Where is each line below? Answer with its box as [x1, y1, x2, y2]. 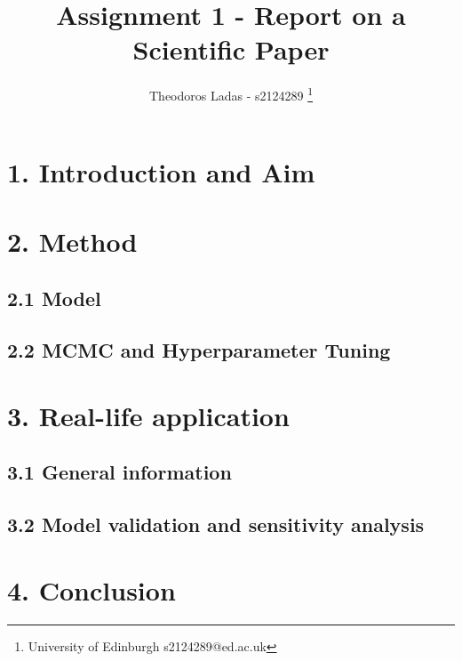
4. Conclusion [7, 571, 176, 608]
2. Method [7, 222, 138, 259]
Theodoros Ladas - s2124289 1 [148, 84, 313, 104]
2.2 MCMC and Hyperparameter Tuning [7, 336, 391, 364]
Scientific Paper [132, 31, 330, 68]
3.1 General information [7, 458, 232, 486]
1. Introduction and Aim [7, 153, 315, 189]
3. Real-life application [7, 397, 290, 433]
